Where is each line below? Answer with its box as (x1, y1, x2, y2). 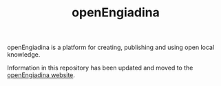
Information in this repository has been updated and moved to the (7, 63, 193, 72)
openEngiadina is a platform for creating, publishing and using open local (7, 43, 215, 52)
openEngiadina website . (7, 71, 76, 79)
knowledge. (7, 51, 41, 59)
